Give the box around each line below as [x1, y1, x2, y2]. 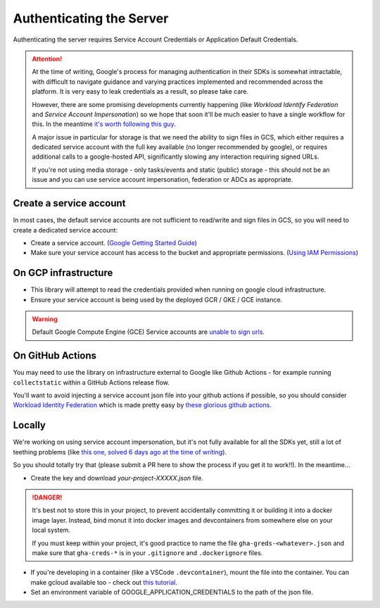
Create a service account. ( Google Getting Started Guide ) [30, 238, 197, 247]
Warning [32, 315, 58, 323]
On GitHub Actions [13, 349, 97, 362]
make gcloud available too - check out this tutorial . [30, 578, 177, 586]
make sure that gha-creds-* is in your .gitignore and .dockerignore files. [32, 548, 263, 557]
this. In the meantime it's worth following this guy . [32, 120, 176, 128]
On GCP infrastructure [13, 267, 113, 279]
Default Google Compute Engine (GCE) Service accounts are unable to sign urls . [32, 328, 265, 336]
